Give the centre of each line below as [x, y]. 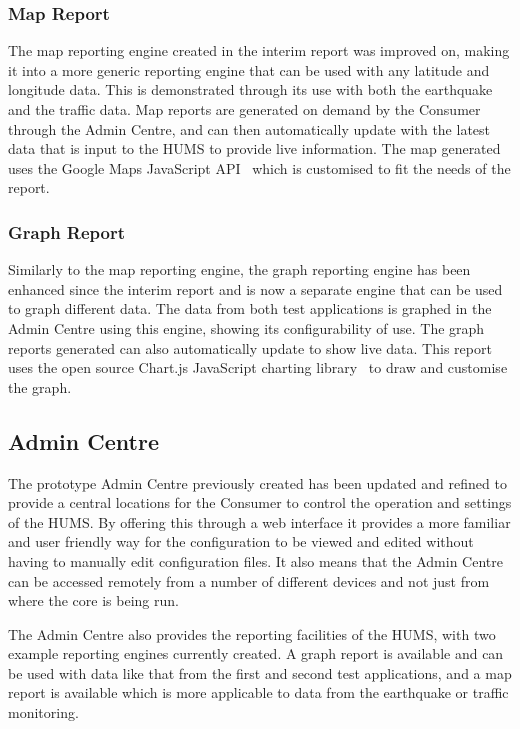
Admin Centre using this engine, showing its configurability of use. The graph [246, 327]
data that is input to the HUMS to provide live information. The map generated [254, 148]
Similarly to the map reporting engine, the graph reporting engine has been [239, 269]
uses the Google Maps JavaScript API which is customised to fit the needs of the [259, 167]
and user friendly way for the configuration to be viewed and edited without [241, 541]
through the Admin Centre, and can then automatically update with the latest [249, 128]
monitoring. [43, 712]
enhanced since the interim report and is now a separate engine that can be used [255, 288]
